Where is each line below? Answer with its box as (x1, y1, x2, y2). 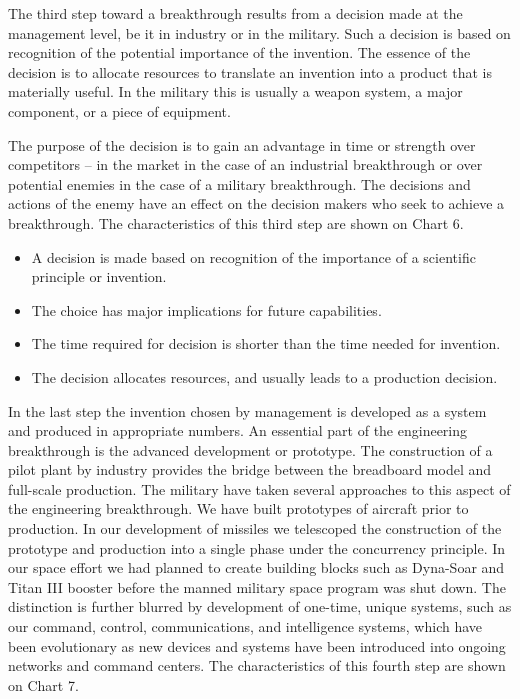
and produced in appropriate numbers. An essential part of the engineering (8, 420, 468, 441)
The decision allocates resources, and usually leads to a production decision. (31, 366, 498, 387)
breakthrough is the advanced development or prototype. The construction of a (8, 439, 493, 460)
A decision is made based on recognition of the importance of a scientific (31, 246, 476, 267)
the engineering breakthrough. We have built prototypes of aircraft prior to (8, 498, 469, 519)
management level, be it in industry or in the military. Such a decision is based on (8, 22, 511, 43)
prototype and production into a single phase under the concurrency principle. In (8, 537, 506, 558)
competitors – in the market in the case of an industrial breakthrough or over (8, 154, 483, 175)
